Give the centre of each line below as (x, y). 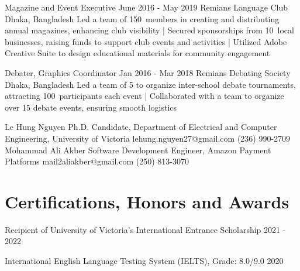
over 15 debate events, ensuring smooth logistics (91, 107)
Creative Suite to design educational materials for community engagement (137, 53)
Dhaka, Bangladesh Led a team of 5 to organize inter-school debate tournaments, (150, 84)
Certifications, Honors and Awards (147, 201)
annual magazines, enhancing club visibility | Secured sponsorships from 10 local (149, 30)
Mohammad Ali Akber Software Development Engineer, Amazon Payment (138, 150)
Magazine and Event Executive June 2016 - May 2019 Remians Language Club (146, 7)
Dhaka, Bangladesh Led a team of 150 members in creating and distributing (142, 18)
